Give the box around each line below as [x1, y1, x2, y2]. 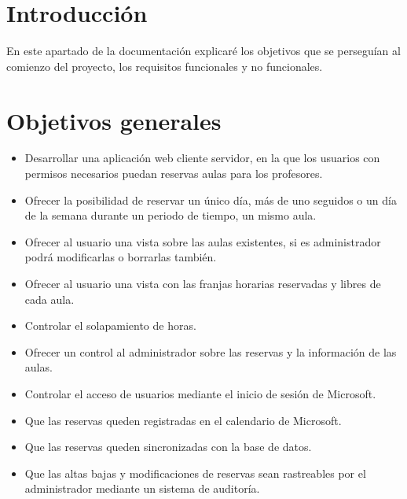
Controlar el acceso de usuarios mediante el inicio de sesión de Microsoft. [24, 385, 376, 401]
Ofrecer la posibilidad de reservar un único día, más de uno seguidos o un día [24, 191, 397, 208]
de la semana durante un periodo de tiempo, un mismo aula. [24, 207, 317, 224]
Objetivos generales [6, 104, 222, 136]
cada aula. [24, 290, 75, 307]
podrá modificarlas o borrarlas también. [24, 249, 217, 265]
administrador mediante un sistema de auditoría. [24, 480, 260, 497]
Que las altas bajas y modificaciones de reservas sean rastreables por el [24, 464, 366, 481]
